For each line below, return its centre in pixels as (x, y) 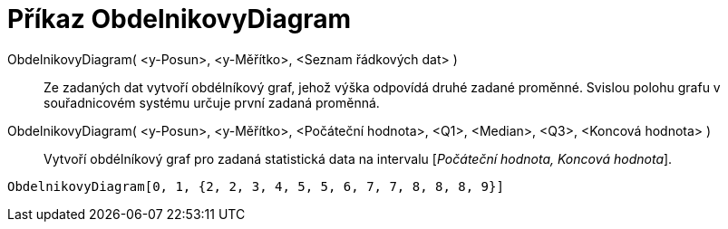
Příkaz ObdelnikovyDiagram (180, 19)
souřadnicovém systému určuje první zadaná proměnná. (212, 102)
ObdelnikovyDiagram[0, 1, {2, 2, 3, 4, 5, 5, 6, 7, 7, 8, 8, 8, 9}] (256, 186)
